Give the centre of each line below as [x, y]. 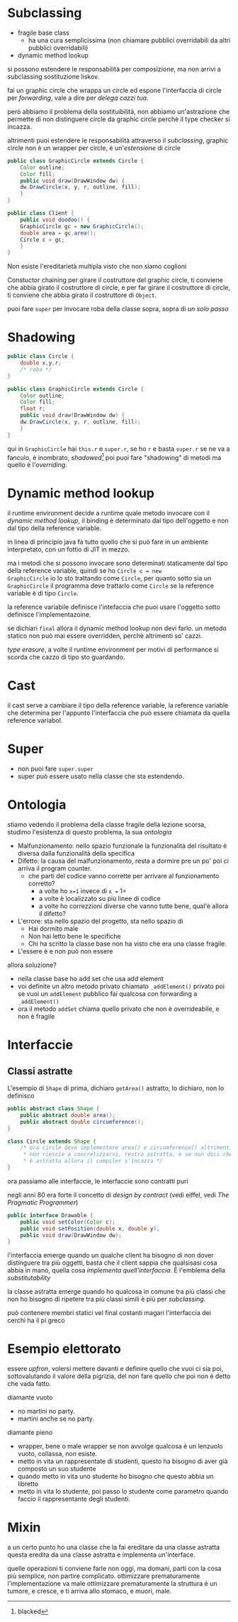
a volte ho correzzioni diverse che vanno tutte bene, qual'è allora [134, 906]
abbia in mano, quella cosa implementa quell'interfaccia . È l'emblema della [116, 1270]
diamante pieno [30, 1433]
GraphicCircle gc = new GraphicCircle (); [82, 226]
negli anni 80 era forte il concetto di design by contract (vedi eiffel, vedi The [118, 1195]
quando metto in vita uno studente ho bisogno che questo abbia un [115, 1477]
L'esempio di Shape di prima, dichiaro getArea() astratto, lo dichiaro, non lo [116, 1088]
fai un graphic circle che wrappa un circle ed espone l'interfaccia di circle [114, 90]
